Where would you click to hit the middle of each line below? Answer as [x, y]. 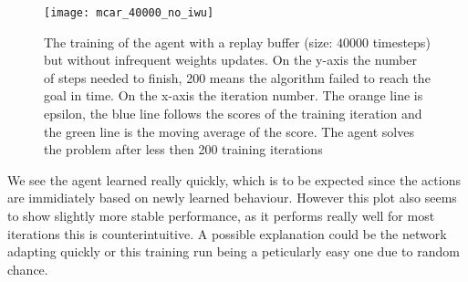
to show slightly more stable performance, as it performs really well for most [221, 215]
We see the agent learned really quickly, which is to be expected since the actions [234, 179]
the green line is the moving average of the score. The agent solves [229, 131]
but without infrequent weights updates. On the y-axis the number [231, 60]
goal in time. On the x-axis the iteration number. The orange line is [234, 95]
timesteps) [401, 42]
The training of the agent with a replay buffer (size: [188, 42]
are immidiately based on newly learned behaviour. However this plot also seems [232, 198]
